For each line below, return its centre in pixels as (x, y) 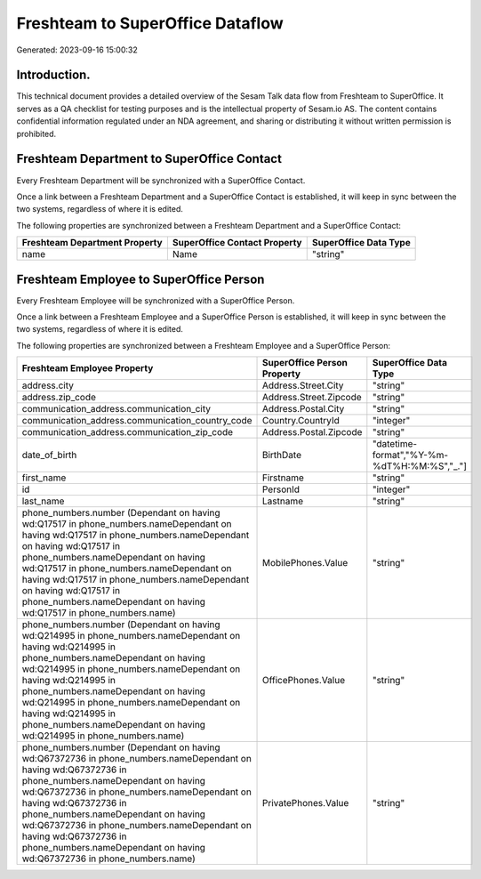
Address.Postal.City (303, 409)
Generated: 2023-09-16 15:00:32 (77, 50)
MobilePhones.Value (305, 563)
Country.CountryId (301, 421)
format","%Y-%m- (410, 456)
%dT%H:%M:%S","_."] (419, 466)
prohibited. (36, 133)
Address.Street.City (303, 385)
